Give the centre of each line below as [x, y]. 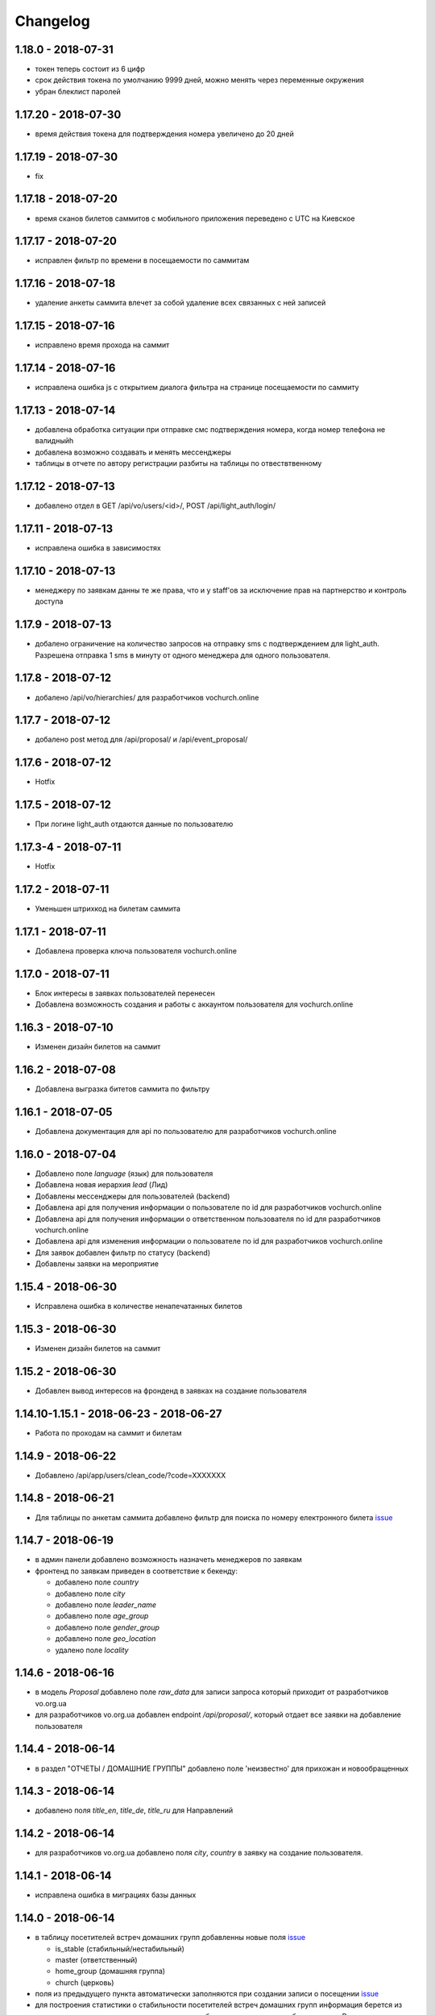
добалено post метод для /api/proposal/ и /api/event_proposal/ [141, 740]
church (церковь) [85, 1982]
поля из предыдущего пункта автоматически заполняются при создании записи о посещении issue [207, 1994]
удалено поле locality [92, 1650]
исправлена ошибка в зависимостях [98, 548]
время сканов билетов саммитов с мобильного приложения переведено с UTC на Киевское [195, 218]
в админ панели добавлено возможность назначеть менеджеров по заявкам [168, 1560]
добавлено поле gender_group [108, 1627]
